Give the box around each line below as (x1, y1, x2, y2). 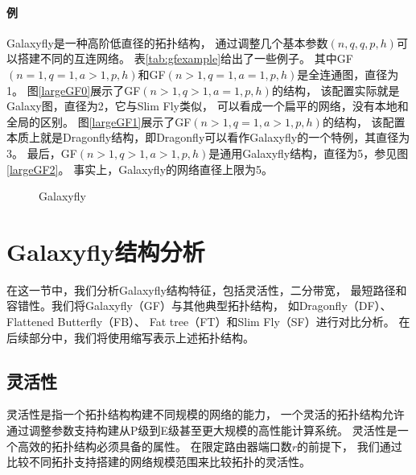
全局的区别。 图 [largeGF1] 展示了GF (6, 113, 192, 130)
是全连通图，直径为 (297, 65, 399, 82)
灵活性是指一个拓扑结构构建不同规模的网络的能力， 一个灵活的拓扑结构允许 (6, 406, 405, 423)
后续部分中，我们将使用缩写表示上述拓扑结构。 (6, 328, 254, 345)
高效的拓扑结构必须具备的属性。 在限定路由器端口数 (17, 437, 292, 454)
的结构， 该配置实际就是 (271, 81, 400, 98)
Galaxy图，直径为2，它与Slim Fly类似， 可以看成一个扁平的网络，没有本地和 (6, 97, 409, 114)
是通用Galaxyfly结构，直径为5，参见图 (208, 144, 409, 161)
